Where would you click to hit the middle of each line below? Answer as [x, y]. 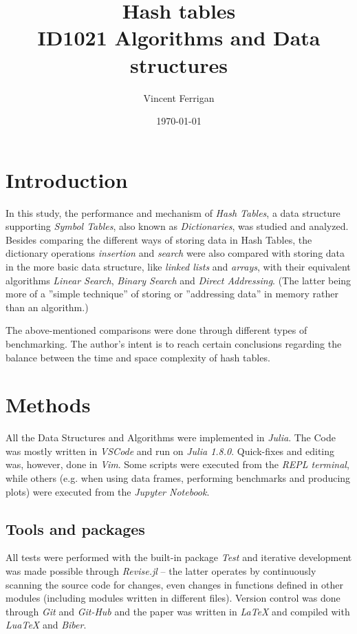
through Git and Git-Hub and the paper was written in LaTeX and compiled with [178, 611]
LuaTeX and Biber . [46, 625]
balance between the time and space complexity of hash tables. [138, 357]
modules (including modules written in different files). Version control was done [173, 598]
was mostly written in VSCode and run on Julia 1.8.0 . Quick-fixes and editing [170, 451]
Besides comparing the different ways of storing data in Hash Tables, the [159, 239]
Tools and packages [75, 528]
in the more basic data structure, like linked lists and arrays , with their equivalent [178, 266]
